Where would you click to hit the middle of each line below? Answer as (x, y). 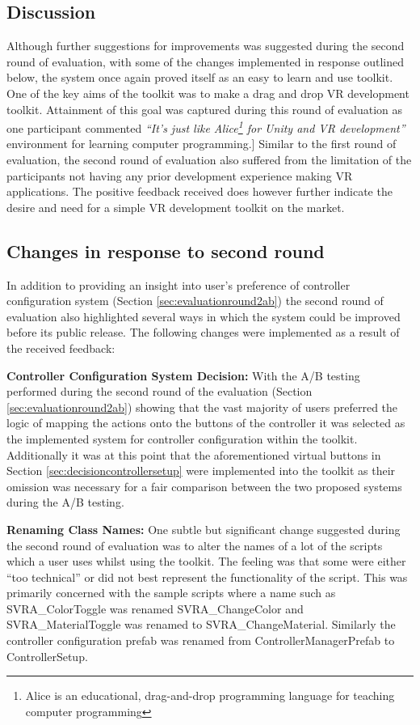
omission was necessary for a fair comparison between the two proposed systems (204, 486)
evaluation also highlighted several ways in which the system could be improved (204, 316)
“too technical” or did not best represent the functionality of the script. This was (207, 577)
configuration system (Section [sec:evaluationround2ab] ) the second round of (195, 301)
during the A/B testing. (65, 502)
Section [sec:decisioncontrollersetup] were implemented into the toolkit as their (201, 471)
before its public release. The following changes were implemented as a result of (203, 332)
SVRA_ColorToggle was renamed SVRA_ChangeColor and (155, 608)
